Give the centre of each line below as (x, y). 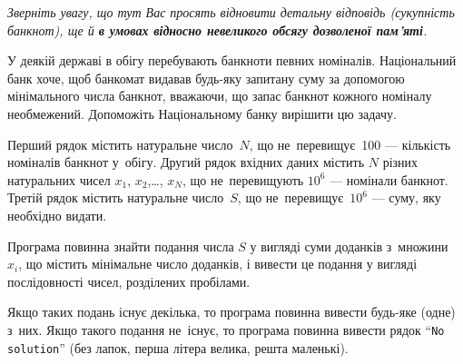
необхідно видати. (57, 215)
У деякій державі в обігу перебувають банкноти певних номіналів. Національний (232, 60)
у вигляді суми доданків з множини (349, 246)
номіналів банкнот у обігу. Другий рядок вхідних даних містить (186, 162)
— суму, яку (406, 197)
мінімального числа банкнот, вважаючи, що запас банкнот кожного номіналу (220, 96)
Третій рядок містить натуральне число (116, 197)
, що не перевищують (243, 179)
